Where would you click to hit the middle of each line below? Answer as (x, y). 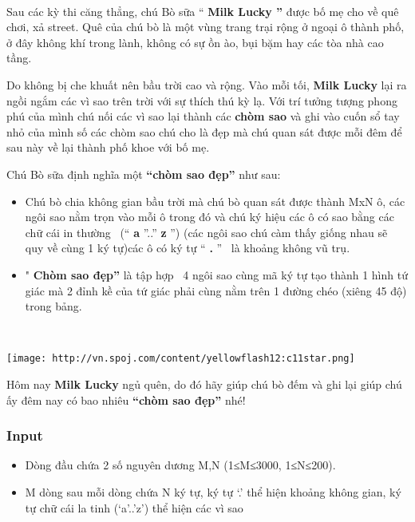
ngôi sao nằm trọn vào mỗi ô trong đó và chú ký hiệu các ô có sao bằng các (209, 217)
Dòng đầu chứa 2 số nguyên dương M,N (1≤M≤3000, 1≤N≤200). (180, 465)
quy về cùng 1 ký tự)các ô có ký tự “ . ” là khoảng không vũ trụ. (188, 248)
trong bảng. (53, 306)
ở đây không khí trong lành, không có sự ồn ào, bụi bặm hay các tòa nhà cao (195, 42)
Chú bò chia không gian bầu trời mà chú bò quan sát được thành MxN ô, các (215, 201)
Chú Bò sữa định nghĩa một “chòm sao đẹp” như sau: (144, 174)
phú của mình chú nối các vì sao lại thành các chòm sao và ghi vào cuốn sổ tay (203, 116)
